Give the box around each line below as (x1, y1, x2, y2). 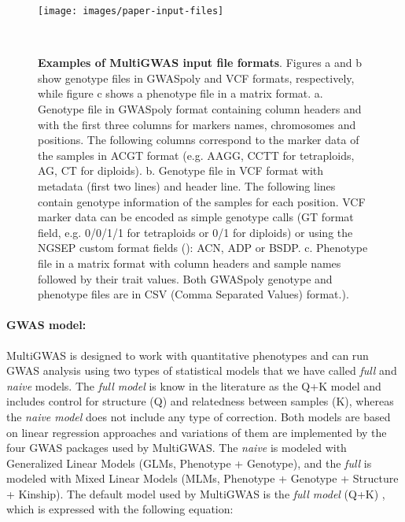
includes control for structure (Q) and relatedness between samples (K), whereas (6, 393, 394, 409)
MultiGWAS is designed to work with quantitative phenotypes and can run (6, 346, 369, 363)
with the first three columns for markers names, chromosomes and (38, 116, 356, 132)
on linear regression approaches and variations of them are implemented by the (6, 424, 387, 440)
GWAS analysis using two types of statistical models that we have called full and (6, 362, 397, 379)
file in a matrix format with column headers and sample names (38, 254, 341, 271)
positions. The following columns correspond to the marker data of (38, 131, 359, 148)
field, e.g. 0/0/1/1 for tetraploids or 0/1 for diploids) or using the (38, 224, 353, 240)
